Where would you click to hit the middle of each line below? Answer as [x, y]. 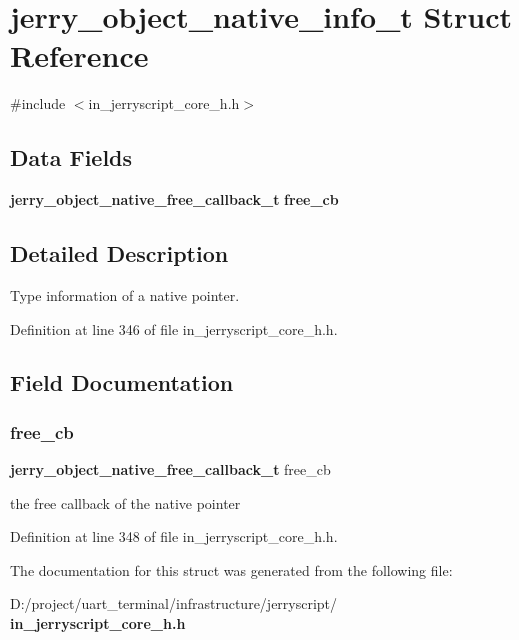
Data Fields [71, 157]
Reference [79, 55]
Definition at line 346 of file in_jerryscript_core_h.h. [174, 328]
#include [38, 103]
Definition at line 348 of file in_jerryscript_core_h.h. [174, 536]
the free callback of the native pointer [125, 502]
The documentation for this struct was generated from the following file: [231, 569]
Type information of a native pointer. [125, 294]
